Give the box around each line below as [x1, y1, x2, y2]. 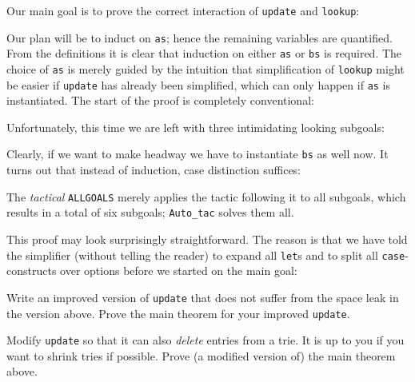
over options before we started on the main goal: [60, 262, 297, 279]
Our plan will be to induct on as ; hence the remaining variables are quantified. [6, 29, 393, 46]
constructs [6, 262, 57, 279]
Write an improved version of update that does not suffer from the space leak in [6, 288, 399, 305]
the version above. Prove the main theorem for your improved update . [6, 304, 350, 321]
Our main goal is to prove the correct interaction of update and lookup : [6, 2, 360, 18]
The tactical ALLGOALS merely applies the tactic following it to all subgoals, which [6, 188, 406, 205]
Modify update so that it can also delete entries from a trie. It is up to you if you [6, 332, 405, 348]
